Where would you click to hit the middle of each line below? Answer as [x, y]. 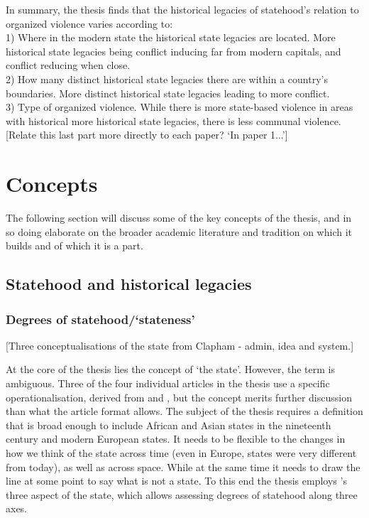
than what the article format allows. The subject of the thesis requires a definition [184, 411]
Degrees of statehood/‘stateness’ [100, 319]
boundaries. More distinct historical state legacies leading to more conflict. [168, 93]
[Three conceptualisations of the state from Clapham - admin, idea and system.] [180, 345]
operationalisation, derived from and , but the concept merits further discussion [179, 397]
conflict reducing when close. [68, 65]
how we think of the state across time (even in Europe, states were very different [181, 453]
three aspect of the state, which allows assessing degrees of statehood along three [182, 494]
